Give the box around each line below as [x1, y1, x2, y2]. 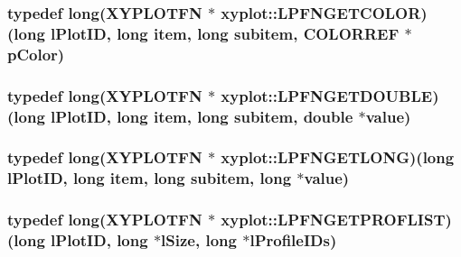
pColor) [7, 42, 65, 65]
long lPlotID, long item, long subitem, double [14, 105, 353, 127]
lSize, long [161, 229, 237, 252]
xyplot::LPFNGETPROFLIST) [221, 208, 452, 231]
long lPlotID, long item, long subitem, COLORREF [14, 22, 400, 44]
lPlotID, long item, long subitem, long [7, 167, 292, 189]
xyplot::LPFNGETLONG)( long [221, 146, 455, 169]
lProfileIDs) [249, 229, 337, 252]
